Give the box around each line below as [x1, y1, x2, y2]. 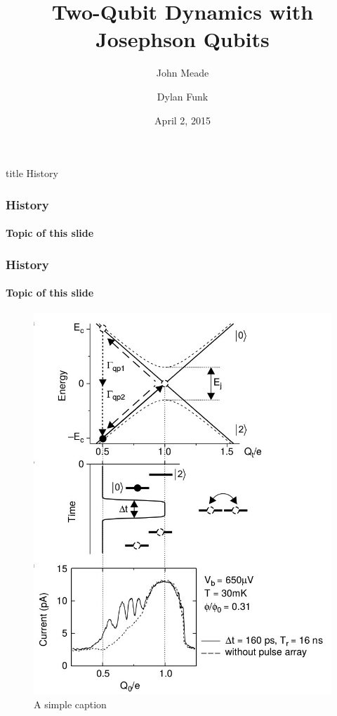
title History [6, 166, 58, 181]
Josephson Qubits [95, 25, 270, 53]
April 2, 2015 [154, 112, 211, 127]
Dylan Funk [157, 89, 209, 103]
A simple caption [34, 696, 107, 711]
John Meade [156, 65, 209, 80]
